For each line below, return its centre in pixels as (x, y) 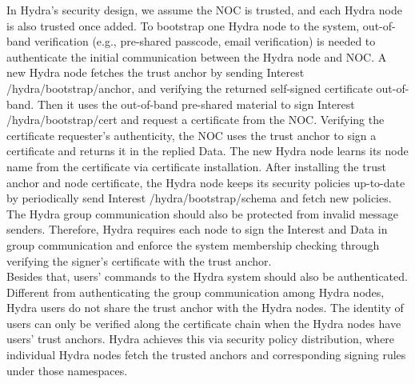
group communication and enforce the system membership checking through (193, 244)
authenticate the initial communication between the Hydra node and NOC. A (197, 56)
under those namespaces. (67, 370)
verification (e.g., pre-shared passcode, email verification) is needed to (205, 41)
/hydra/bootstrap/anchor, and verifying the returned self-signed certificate (190, 88)
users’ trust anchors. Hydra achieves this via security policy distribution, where (201, 339)
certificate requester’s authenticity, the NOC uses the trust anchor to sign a (192, 135)
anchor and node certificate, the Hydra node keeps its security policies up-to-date (206, 182)
